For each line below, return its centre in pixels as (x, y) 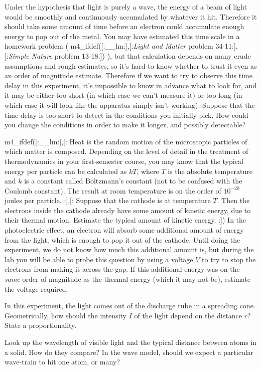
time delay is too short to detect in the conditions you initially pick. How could (126, 115)
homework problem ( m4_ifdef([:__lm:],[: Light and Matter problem (109, 46)
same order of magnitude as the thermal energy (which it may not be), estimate (127, 279)
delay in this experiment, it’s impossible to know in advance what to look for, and (131, 85)
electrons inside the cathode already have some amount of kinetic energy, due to (128, 210)
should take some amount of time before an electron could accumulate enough (124, 26)
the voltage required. (36, 289)
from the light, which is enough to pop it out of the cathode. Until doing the (122, 239)
